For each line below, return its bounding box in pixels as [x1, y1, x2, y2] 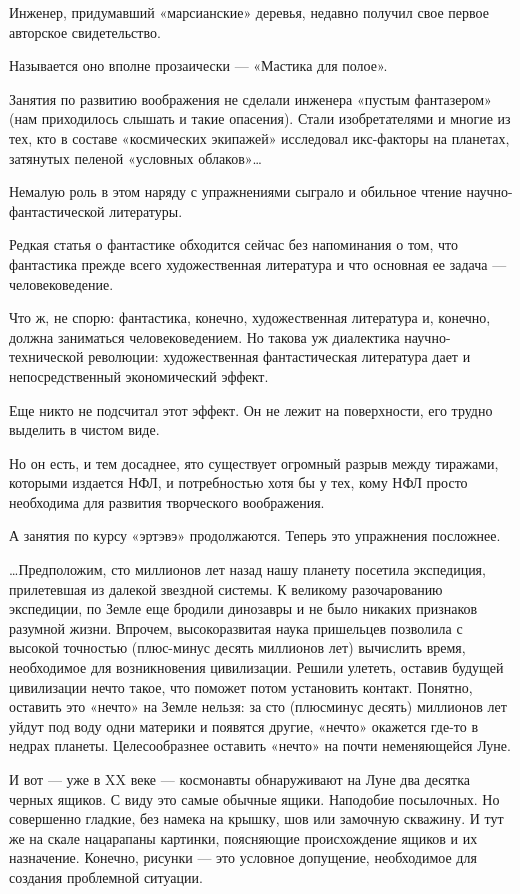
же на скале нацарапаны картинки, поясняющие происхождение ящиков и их [9, 827, 478, 848]
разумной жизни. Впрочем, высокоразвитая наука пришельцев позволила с [9, 617, 463, 638]
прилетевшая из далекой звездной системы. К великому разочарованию [9, 578, 443, 599]
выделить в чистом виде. [9, 419, 160, 440]
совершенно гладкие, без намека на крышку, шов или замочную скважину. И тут [9, 808, 504, 829]
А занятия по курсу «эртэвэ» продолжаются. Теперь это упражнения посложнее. [9, 525, 501, 546]
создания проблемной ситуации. [9, 866, 203, 887]
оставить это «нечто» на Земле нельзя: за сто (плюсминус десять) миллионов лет [9, 696, 507, 717]
